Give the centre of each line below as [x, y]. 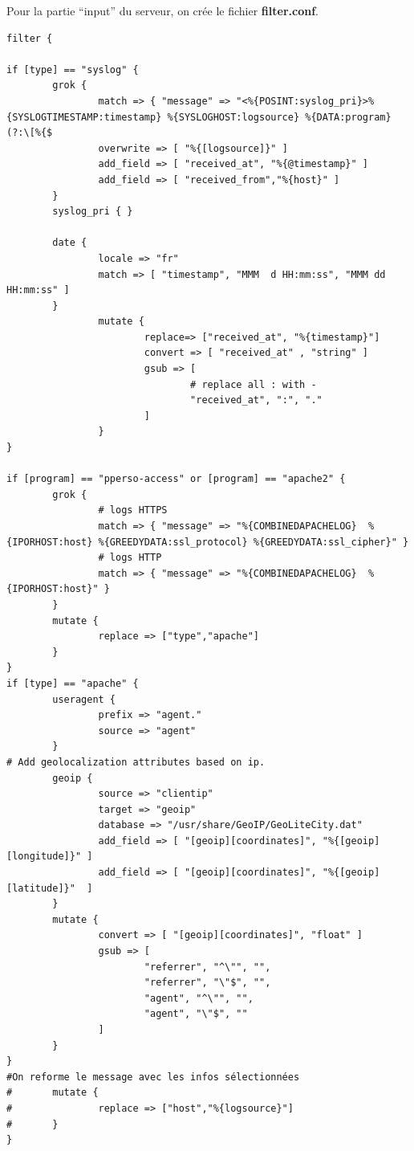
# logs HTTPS [133, 510]
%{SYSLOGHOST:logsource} [233, 117]
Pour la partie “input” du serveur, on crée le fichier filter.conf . [162, 10]
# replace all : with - [254, 384]
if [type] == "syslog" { [73, 69]
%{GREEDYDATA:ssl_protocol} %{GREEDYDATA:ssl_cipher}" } [254, 542]
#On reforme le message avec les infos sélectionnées [153, 1077]
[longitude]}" [44, 857]
